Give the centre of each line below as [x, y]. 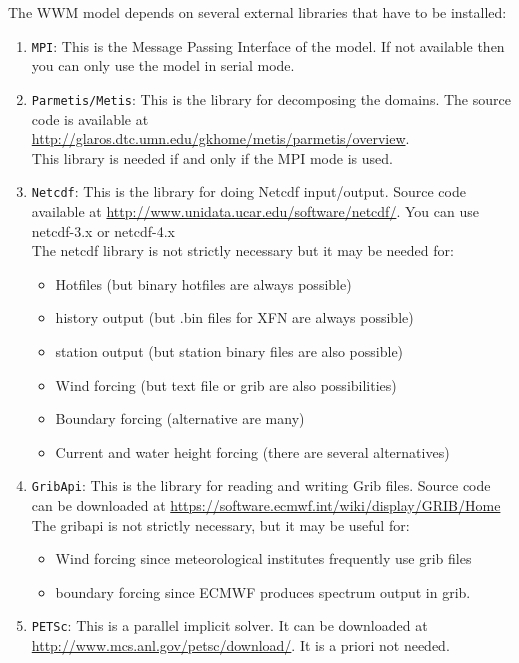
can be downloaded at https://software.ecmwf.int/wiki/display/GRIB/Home [266, 504]
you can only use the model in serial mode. [163, 65]
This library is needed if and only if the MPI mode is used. [212, 157]
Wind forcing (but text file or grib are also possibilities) [226, 384]
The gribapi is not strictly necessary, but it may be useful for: [220, 524]
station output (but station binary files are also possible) [229, 350]
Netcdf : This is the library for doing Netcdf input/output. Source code [248, 191]
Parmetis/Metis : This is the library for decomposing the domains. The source [271, 98]
